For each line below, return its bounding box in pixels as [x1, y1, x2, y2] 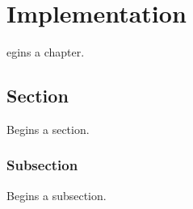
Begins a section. [6, 120, 90, 137]
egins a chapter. [6, 44, 85, 61]
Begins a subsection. [6, 186, 107, 203]
